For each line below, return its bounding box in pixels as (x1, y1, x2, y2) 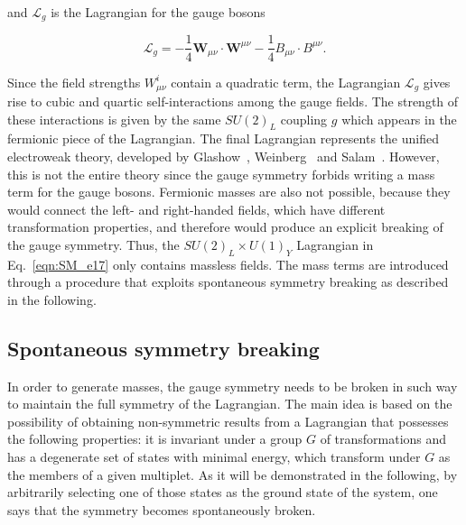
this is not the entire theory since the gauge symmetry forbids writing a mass (7, 164, 435, 183)
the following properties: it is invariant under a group (7, 429, 303, 448)
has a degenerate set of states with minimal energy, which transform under (7, 447, 421, 466)
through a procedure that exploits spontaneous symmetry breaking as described (7, 272, 449, 291)
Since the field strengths (7, 72, 141, 91)
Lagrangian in (296, 235, 374, 253)
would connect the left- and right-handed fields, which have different (7, 199, 386, 218)
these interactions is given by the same (7, 109, 221, 128)
